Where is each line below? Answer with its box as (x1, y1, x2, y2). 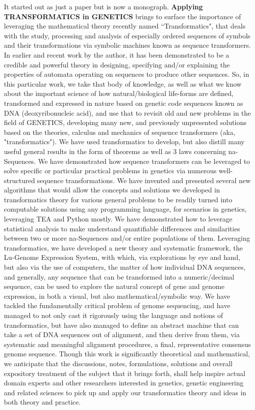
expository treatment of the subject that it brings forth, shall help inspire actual (4, 368, 246, 378)
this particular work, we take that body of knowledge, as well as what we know (4, 78, 242, 89)
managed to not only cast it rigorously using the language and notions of (4, 310, 223, 320)
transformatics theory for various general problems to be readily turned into (4, 194, 232, 204)
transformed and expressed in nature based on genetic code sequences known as (4, 97, 243, 108)
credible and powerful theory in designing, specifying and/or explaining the (4, 59, 230, 69)
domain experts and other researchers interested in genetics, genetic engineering (4, 378, 244, 388)
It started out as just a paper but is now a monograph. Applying (4, 1, 203, 11)
